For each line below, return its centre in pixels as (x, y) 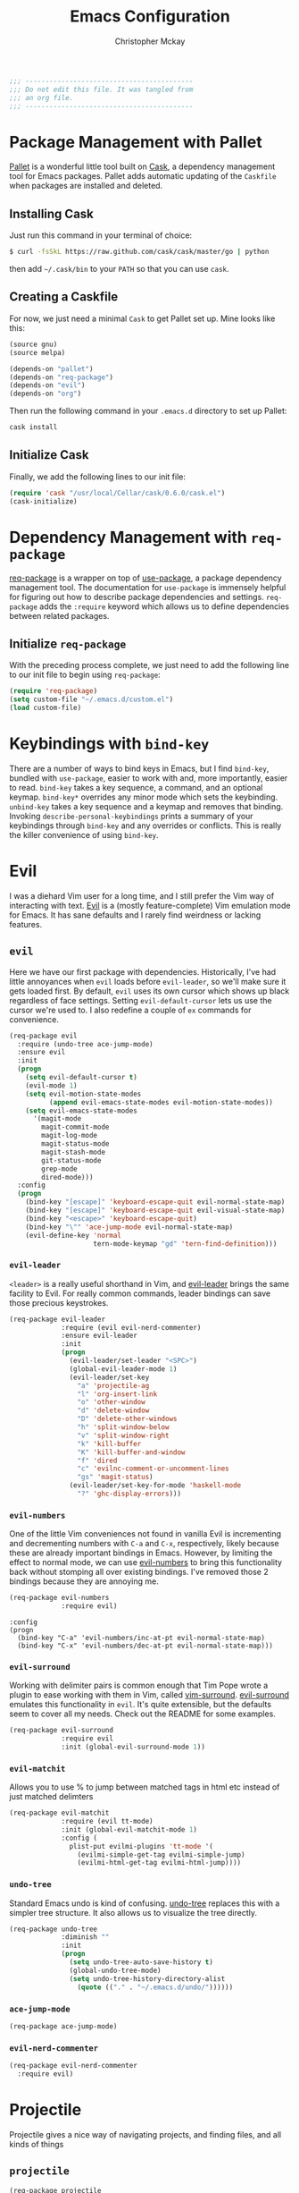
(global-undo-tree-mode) (116, 1970)
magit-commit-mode (75, 1127)
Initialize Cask (49, 455)
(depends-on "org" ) (46, 394)
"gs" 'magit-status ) (115, 1478)
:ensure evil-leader (100, 1336)
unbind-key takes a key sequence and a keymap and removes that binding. (146, 806)
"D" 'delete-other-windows (127, 1419)
